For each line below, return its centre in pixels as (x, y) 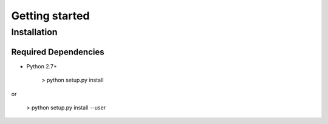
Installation (34, 32)
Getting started (50, 16)
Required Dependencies (58, 52)
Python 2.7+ (42, 66)
